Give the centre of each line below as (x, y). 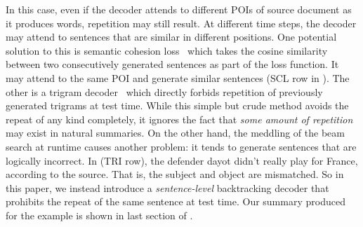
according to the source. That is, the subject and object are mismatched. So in (175, 174)
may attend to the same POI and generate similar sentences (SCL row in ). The (178, 77)
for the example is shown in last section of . (99, 215)
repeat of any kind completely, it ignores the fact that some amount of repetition (179, 119)
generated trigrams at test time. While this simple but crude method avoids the (177, 105)
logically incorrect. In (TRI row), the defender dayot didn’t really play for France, (182, 160)
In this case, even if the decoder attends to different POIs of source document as (179, 9)
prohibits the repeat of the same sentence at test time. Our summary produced (176, 201)
